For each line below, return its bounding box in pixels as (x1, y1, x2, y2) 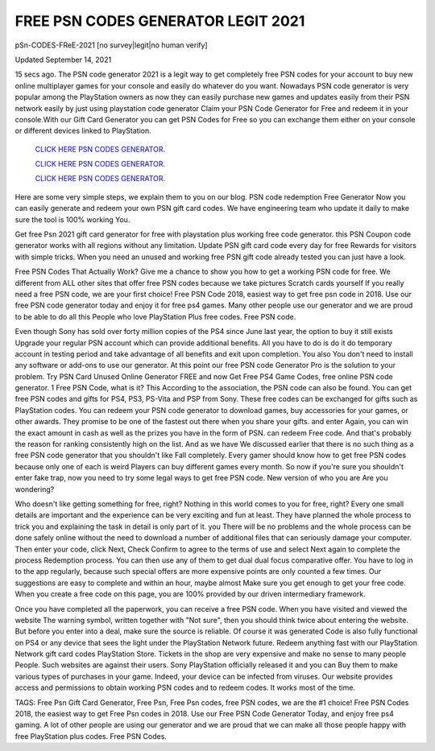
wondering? (14, 484, 55, 494)
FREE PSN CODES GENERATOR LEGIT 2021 (14, 12, 305, 30)
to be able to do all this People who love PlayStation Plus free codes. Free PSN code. (14, 312, 296, 321)
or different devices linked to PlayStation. (14, 126, 152, 136)
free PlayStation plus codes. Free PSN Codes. (14, 731, 167, 741)
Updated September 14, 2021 (14, 55, 112, 64)
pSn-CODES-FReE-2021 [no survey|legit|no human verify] (14, 40, 209, 50)
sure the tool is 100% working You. (14, 214, 130, 225)
